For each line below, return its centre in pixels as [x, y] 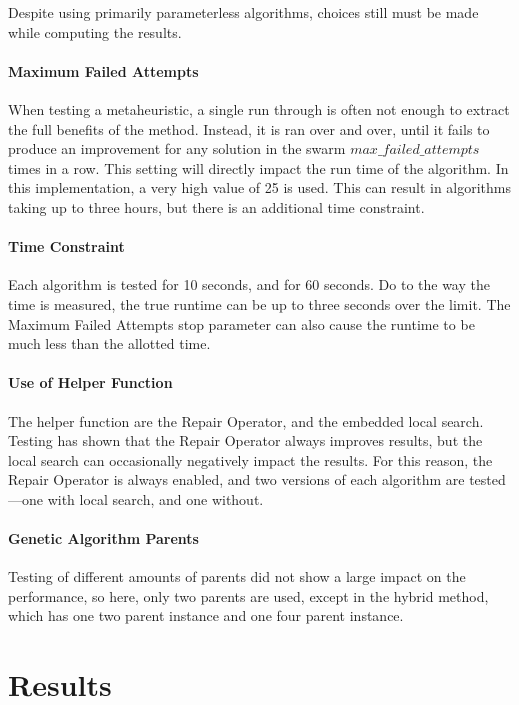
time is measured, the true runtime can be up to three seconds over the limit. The [259, 303]
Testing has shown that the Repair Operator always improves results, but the [245, 440]
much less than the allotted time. [109, 343]
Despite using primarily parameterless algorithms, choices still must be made [243, 12]
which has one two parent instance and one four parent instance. [206, 615]
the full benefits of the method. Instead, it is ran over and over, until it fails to [249, 128]
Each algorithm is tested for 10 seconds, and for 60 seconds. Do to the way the [249, 284]
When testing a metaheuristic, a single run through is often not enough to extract [259, 108]
